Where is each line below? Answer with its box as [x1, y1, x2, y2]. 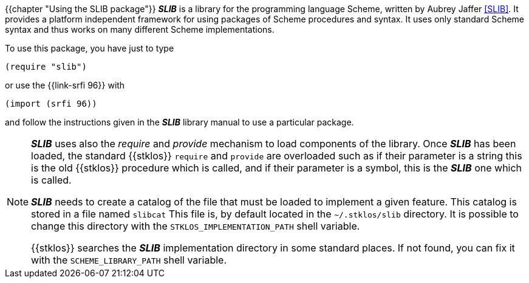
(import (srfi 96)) [5, 99, 97, 108]
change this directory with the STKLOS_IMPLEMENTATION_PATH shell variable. [31, 220, 360, 232]
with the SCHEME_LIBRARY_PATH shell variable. [31, 254, 227, 266]
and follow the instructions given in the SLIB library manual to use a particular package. [5, 117, 354, 127]
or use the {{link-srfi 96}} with [5, 80, 125, 90]
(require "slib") [5, 62, 87, 72]
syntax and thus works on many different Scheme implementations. [5, 24, 275, 35]
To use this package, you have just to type [5, 43, 174, 53]
